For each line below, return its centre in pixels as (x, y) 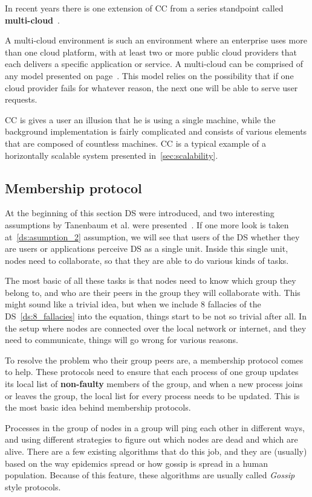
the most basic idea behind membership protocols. (98, 407)
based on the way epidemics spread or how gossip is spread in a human (137, 463)
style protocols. (33, 486)
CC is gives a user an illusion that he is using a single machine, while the (140, 119)
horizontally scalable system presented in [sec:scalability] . (112, 155)
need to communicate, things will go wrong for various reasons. (122, 340)
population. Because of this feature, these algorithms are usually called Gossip (150, 475)
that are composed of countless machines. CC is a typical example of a (136, 143)
